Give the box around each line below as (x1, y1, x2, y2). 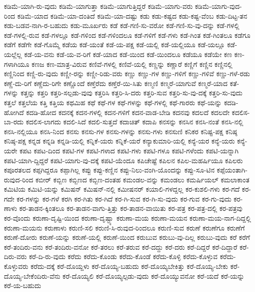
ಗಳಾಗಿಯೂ (4, 58, 29, 69)
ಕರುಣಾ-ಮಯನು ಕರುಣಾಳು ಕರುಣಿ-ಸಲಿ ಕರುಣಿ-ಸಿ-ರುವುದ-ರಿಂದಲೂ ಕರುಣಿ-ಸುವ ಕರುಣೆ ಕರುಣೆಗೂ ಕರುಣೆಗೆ (4, 222, 245, 233)
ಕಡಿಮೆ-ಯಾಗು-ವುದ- (195, 1, 242, 11)
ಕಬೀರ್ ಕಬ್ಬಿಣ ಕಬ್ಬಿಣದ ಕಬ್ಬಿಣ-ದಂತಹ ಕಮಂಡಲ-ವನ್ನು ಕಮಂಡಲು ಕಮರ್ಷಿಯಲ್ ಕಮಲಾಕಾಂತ (35, 174, 250, 184)
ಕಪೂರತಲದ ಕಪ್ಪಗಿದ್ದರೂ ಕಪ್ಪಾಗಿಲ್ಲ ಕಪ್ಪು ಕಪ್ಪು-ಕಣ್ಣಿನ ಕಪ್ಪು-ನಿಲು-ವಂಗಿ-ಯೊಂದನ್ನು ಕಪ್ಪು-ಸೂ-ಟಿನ (4, 165, 215, 175)
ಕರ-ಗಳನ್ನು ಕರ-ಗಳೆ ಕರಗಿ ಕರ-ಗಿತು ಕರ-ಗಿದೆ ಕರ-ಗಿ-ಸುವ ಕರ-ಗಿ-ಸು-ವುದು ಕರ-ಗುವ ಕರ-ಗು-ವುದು (16, 193, 231, 204)
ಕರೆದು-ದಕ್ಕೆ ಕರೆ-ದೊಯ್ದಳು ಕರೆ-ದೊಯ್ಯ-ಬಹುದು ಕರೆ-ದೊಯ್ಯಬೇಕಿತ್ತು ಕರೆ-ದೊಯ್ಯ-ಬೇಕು (30, 261, 228, 271)
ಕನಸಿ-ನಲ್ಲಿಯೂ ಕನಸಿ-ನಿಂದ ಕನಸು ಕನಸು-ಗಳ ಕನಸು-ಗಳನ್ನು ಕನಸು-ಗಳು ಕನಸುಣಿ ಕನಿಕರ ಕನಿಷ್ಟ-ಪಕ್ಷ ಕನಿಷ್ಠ (4, 126, 237, 136)
